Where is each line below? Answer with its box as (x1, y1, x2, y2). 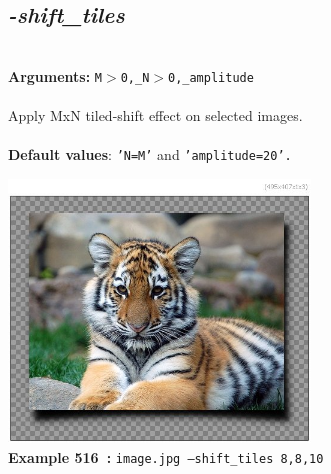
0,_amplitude (167, 70, 254, 85)
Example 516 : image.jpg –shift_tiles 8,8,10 (8, 447, 324, 468)
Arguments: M (8, 65, 103, 86)
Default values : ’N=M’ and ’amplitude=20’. (8, 144, 292, 165)
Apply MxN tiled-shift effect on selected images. (8, 105, 303, 126)
